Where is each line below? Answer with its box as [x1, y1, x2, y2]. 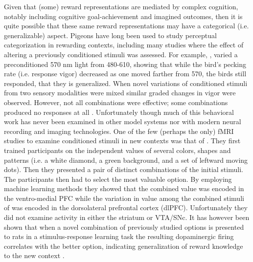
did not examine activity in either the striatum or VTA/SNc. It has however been [4, 212, 250, 222]
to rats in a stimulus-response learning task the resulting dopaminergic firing [4, 231, 234, 241]
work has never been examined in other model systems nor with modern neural [4, 116, 241, 127]
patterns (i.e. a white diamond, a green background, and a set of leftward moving [4, 154, 248, 165]
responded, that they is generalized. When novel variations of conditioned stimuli [4, 78, 248, 88]
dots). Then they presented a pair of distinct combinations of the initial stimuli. [4, 164, 243, 175]
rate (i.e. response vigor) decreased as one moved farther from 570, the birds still [4, 68, 247, 79]
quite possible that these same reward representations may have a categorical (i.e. [4, 21, 249, 31]
